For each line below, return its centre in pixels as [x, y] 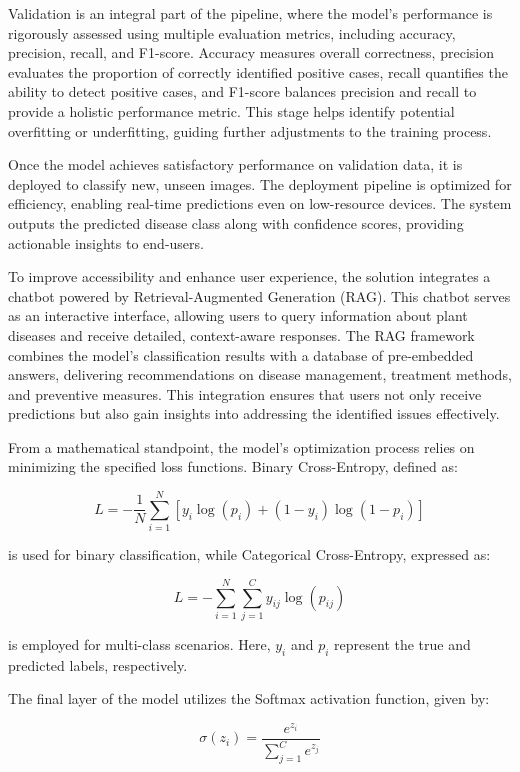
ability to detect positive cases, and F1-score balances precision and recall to [242, 91]
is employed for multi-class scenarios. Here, [139, 643]
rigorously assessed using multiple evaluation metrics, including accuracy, [232, 32]
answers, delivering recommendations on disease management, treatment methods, [260, 374]
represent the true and [402, 643]
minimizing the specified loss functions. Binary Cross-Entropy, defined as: [233, 466]
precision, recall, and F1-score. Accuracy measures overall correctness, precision [251, 52]
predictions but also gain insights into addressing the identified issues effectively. [254, 413]
